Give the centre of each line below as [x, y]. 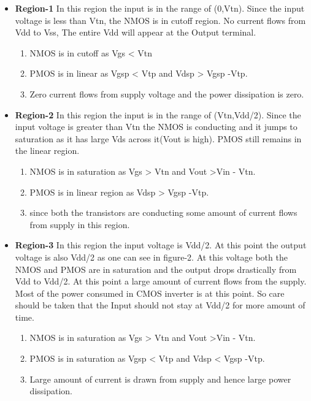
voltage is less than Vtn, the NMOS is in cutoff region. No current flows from [160, 20]
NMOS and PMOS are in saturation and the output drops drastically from [156, 269]
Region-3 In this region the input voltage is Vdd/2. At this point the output [161, 245]
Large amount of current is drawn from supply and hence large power [160, 379]
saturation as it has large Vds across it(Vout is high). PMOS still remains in [158, 138]
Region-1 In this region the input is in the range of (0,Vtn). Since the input [160, 8]
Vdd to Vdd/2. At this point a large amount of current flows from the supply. [161, 281]
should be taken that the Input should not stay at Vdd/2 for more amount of [160, 305]
